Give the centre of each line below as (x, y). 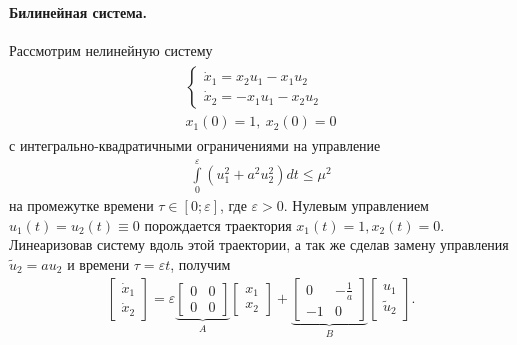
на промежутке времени (81, 205)
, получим (200, 264)
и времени (98, 264)
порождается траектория (218, 224)
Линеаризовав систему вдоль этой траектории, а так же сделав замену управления (259, 244)
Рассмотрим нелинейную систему (111, 49)
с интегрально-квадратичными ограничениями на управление (195, 145)
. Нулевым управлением (356, 205)
